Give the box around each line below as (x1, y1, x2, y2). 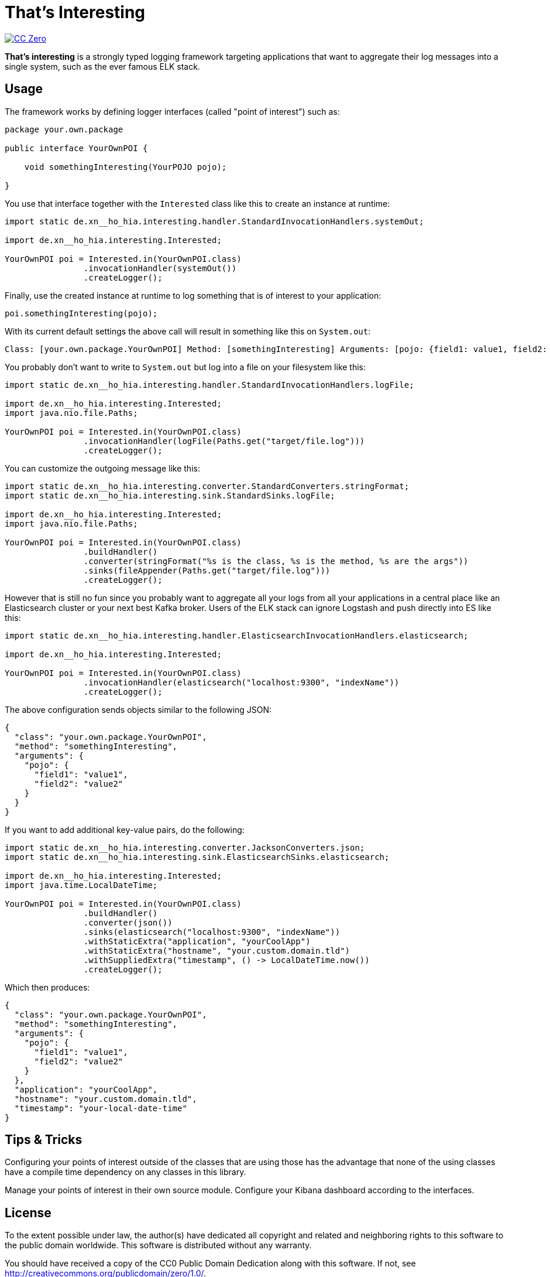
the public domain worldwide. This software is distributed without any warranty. (5, 1240, 312, 1251)
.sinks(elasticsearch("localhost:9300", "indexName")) (83, 927, 341, 937)
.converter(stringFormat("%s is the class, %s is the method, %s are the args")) (83, 556, 469, 566)
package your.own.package (5, 124, 123, 134)
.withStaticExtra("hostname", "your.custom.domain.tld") (83, 945, 350, 955)
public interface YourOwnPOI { (5, 143, 148, 153)
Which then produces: (5, 982, 90, 992)
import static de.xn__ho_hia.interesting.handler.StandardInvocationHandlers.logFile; (5, 380, 414, 390)
